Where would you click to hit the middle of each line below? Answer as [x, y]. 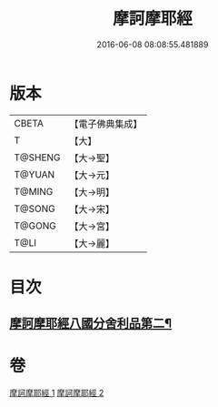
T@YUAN [35, 174]
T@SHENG [37, 158]
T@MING [34, 191]
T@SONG [35, 209]
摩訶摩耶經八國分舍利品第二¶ [91, 324]
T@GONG [35, 226]
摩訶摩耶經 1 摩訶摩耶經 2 [57, 393]
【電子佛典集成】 [106, 124]
